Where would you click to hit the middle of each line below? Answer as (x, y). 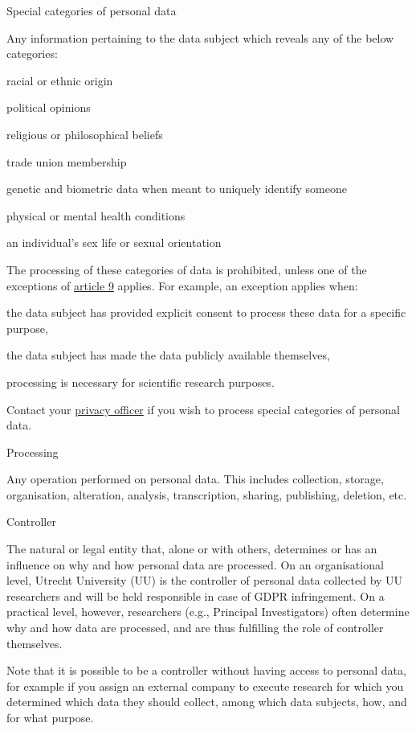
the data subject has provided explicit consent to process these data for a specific (206, 312)
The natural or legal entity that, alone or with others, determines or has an (192, 549)
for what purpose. (50, 717)
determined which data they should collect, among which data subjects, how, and (207, 702)
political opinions (49, 107)
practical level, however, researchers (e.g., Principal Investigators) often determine (208, 612)
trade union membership (67, 161)
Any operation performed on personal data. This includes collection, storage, (195, 479)
